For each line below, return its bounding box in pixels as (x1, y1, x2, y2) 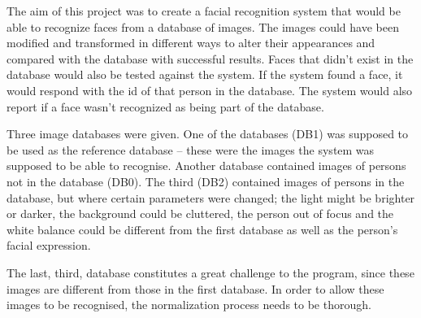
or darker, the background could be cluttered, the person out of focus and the (7, 205, 394, 222)
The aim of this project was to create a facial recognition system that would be (7, 2, 401, 19)
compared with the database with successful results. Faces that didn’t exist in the (7, 50, 414, 67)
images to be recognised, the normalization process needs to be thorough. (7, 296, 371, 313)
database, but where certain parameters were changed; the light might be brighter (7, 189, 415, 206)
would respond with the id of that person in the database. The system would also (7, 81, 413, 98)
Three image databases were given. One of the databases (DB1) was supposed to (7, 125, 409, 142)
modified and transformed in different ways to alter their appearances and (7, 34, 375, 51)
